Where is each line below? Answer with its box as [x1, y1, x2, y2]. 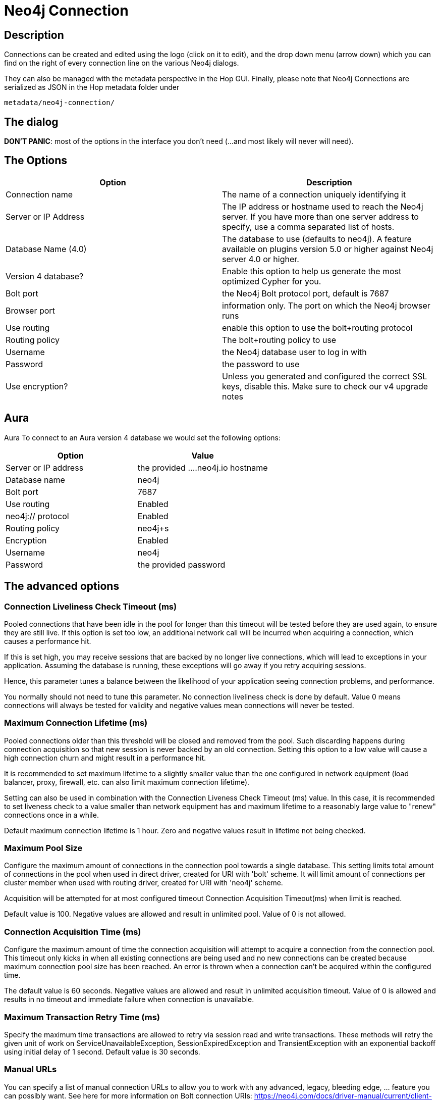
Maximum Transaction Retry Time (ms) [4, 1012, 160, 1022]
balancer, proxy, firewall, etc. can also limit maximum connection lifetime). [4, 777, 250, 786]
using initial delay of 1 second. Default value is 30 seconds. [4, 1047, 200, 1056]
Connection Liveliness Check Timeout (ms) [4, 601, 177, 612]
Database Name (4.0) [6, 243, 87, 254]
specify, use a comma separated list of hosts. [222, 221, 395, 232]
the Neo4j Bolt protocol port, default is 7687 [222, 288, 389, 298]
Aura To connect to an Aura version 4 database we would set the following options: [4, 433, 281, 442]
